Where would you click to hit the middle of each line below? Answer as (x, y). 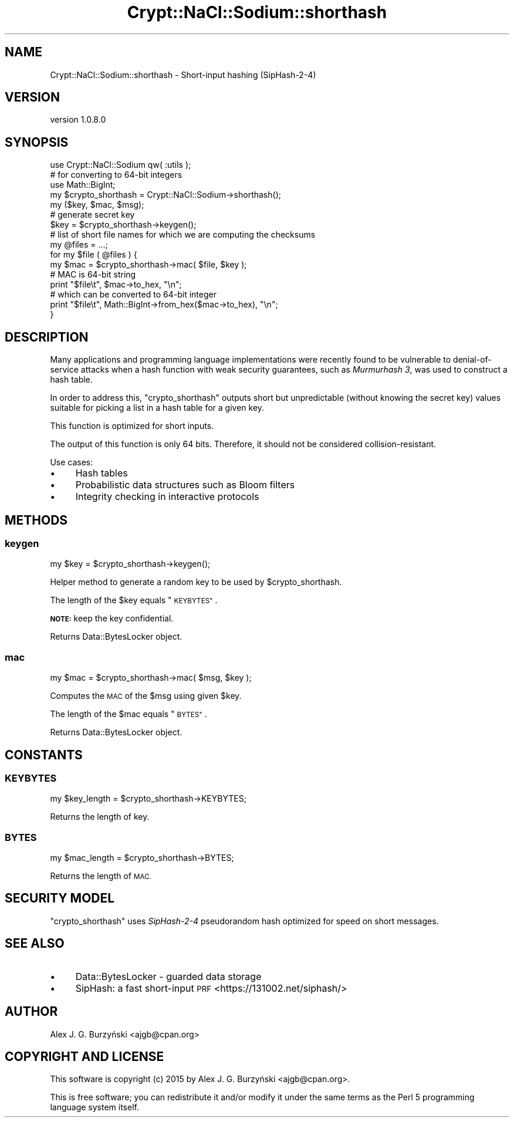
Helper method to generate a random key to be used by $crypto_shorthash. (196, 582)
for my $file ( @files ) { (94, 255)
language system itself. (94, 1107)
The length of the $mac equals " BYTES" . (128, 714)
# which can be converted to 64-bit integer (133, 295)
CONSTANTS (44, 755)
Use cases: (72, 462)
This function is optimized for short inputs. (132, 426)
